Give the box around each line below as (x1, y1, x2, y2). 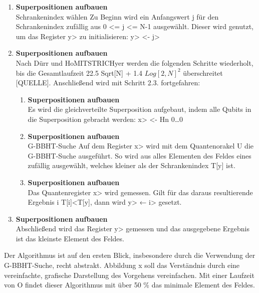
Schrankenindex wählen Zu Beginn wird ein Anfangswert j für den (16, 11, 219, 22)
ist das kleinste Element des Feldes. (16, 233, 124, 243)
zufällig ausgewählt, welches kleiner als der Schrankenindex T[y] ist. (28, 160, 235, 171)
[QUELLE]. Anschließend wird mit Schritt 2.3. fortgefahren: (16, 77, 200, 88)
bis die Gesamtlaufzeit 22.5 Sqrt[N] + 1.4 (16, 67, 143, 78)
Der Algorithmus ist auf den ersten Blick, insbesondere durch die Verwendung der (4, 250, 255, 260)
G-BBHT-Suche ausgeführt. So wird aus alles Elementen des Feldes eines (28, 150, 251, 161)
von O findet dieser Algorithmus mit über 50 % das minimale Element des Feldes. (4, 279, 255, 290)
